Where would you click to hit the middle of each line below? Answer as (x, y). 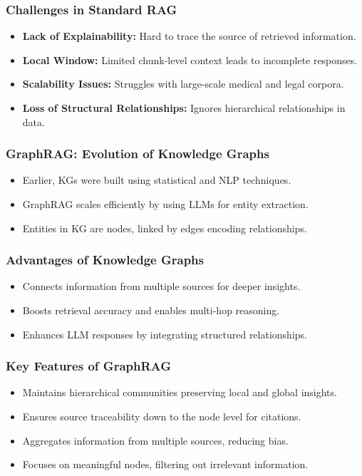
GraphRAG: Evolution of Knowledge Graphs (138, 154)
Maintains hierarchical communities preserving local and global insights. (180, 392)
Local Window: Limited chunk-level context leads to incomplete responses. (190, 59)
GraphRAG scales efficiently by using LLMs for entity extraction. (165, 204)
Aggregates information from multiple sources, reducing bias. (155, 440)
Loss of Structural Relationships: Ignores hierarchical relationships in (184, 108)
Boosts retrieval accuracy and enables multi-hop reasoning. (151, 310)
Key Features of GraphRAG (89, 366)
